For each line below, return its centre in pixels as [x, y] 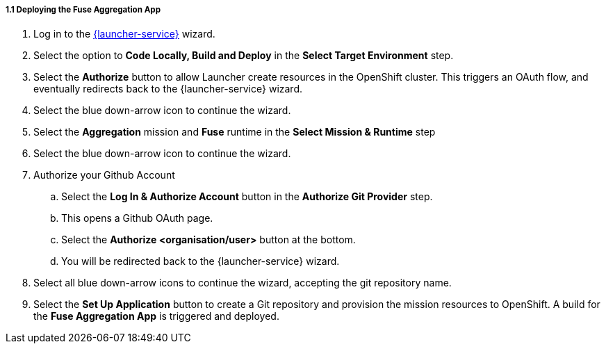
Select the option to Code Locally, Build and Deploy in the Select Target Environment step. [244, 56]
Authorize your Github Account [104, 175]
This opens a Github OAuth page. [137, 218]
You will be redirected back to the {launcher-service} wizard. [200, 261]
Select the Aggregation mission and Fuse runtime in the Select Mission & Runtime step [235, 132]
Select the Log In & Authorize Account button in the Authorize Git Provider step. [247, 197]
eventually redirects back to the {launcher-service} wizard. [168, 89]
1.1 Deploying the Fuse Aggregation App [83, 10]
